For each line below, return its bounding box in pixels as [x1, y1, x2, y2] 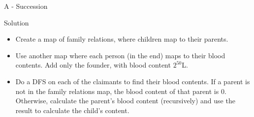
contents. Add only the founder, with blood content [15, 60, 171, 70]
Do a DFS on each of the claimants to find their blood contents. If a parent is [15, 76, 250, 86]
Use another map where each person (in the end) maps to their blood [15, 50, 225, 60]
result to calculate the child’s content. [15, 105, 129, 115]
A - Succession [4, 1, 48, 11]
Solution [4, 17, 29, 27]
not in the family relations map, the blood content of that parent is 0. [15, 86, 226, 96]
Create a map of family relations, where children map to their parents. [15, 34, 228, 44]
